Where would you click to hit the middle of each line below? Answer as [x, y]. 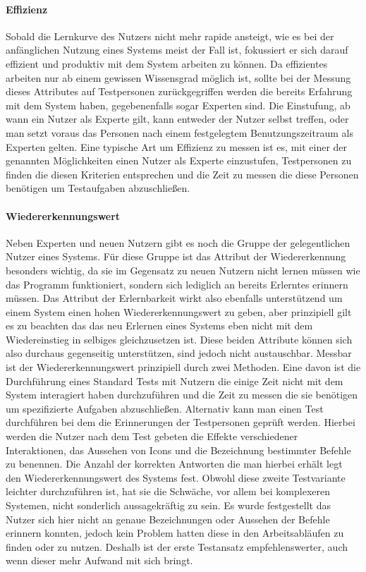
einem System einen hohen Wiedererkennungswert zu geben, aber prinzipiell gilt [179, 311]
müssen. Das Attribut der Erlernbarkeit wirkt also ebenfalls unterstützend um [174, 298]
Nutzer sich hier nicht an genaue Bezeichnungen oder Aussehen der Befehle [168, 519]
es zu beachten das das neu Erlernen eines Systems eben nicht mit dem [159, 325]
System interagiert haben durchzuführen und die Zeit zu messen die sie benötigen [182, 395]
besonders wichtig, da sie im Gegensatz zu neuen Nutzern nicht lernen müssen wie [183, 270]
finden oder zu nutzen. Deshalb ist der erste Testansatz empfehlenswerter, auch [177, 546]
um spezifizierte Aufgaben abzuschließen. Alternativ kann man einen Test [165, 408]
